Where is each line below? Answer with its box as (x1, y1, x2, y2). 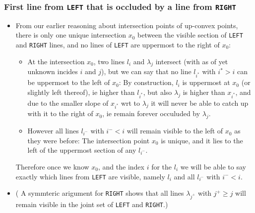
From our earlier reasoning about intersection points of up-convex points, (15, 20, 238, 30)
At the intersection (27, 56, 85, 66)
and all (174, 171, 195, 181)
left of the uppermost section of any (27, 145, 136, 155)
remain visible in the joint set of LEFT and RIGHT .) (15, 199, 168, 209)
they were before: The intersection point (27, 135, 150, 145)
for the (151, 161, 172, 171)
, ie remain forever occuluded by (102, 108, 200, 119)
